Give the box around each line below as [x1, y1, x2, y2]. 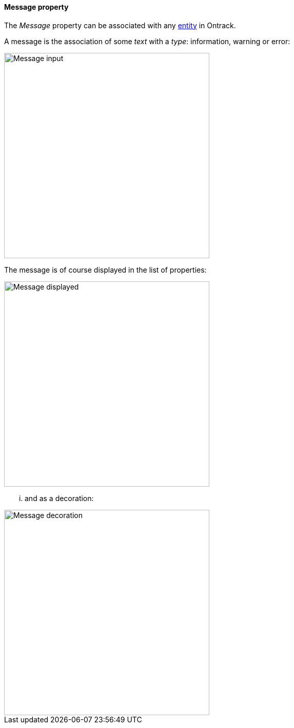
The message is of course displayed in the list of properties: [4, 265, 207, 274]
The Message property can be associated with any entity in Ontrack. [4, 21, 236, 30]
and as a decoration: [25, 493, 94, 503]
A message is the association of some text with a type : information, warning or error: [4, 36, 290, 46]
